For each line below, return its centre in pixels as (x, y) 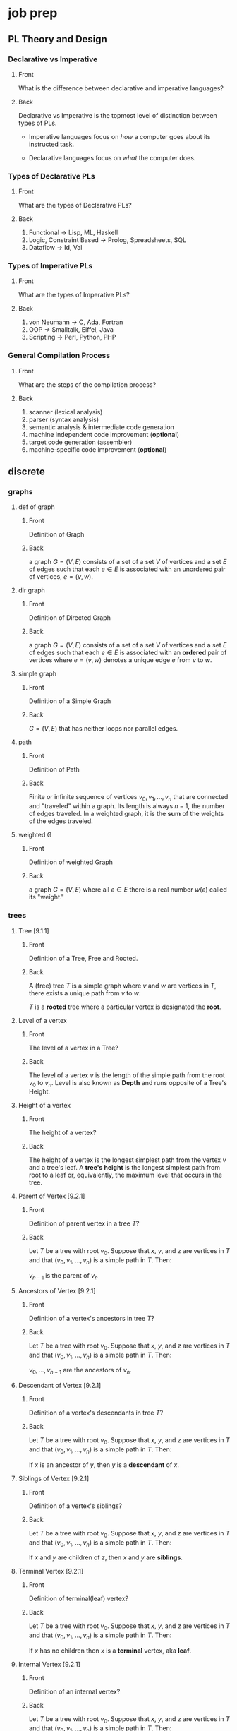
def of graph (36, 507)
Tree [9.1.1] (34, 930)
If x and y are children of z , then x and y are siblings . (105, 1557)
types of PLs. (37, 123)
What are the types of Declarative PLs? (75, 205)
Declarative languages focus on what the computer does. (112, 157)
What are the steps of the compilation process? (87, 384)
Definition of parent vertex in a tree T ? (84, 1223)
